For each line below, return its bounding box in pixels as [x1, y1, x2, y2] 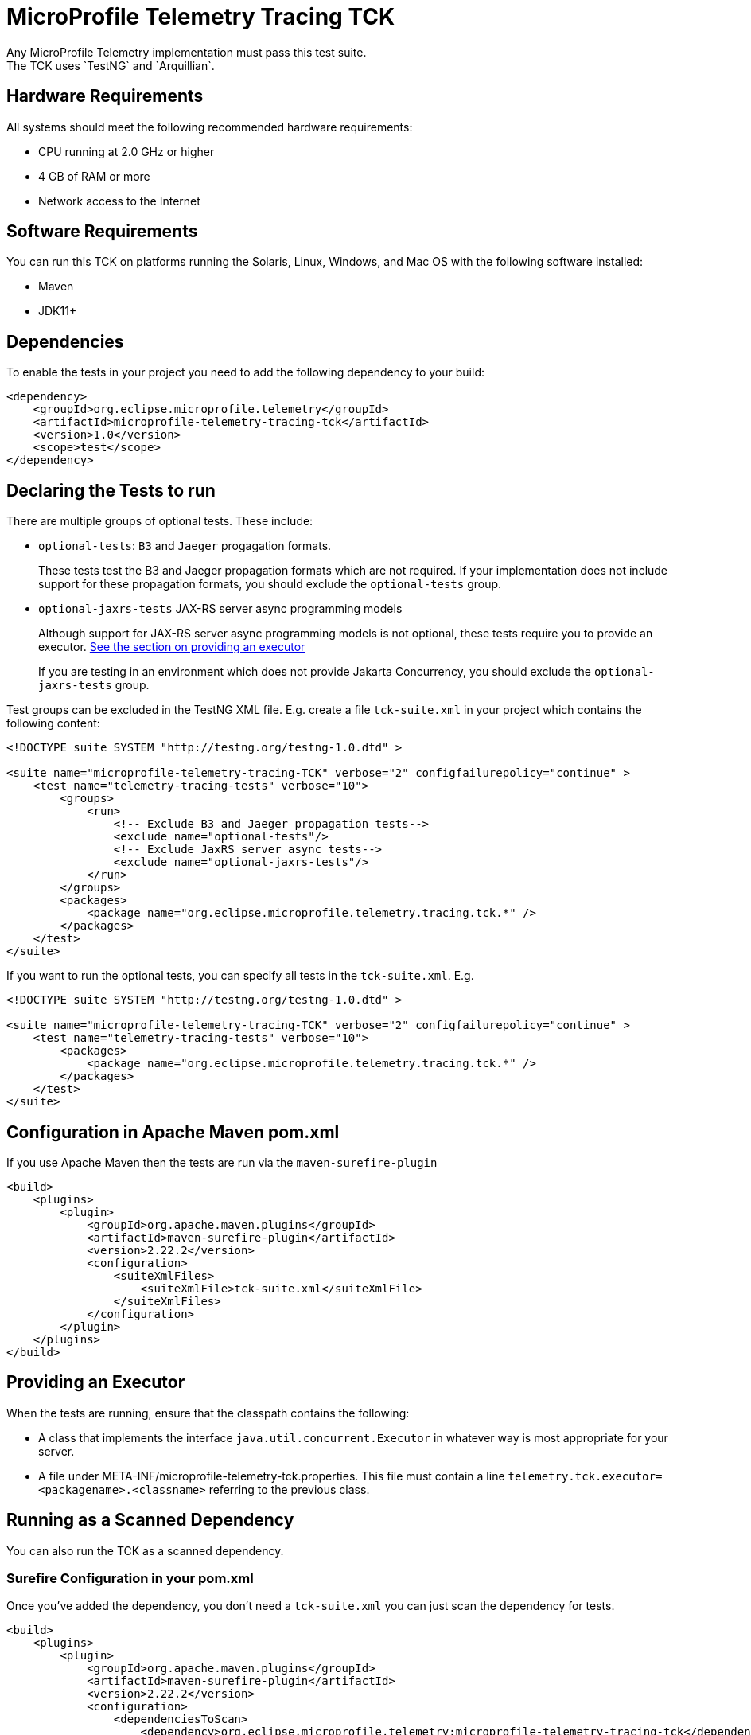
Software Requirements [6, 221, 198, 242]
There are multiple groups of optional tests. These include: [6, 514, 313, 528]
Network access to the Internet [38, 193, 200, 208]
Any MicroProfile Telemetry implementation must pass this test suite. [6, 45, 367, 59]
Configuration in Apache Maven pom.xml [6, 1121, 340, 1142]
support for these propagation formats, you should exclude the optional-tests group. [38, 577, 502, 591]
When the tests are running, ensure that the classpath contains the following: [6, 1406, 410, 1420]
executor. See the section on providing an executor [38, 640, 305, 654]
